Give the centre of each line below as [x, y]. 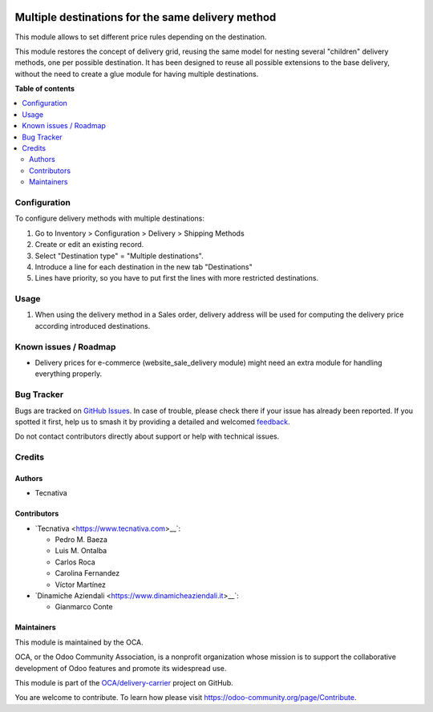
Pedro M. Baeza [81, 540]
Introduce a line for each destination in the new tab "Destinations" [144, 267]
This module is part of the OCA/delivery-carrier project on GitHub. [124, 682]
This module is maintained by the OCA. [79, 642]
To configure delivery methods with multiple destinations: [109, 218]
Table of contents [45, 89]
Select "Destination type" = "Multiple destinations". [119, 256]
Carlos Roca [75, 562]
